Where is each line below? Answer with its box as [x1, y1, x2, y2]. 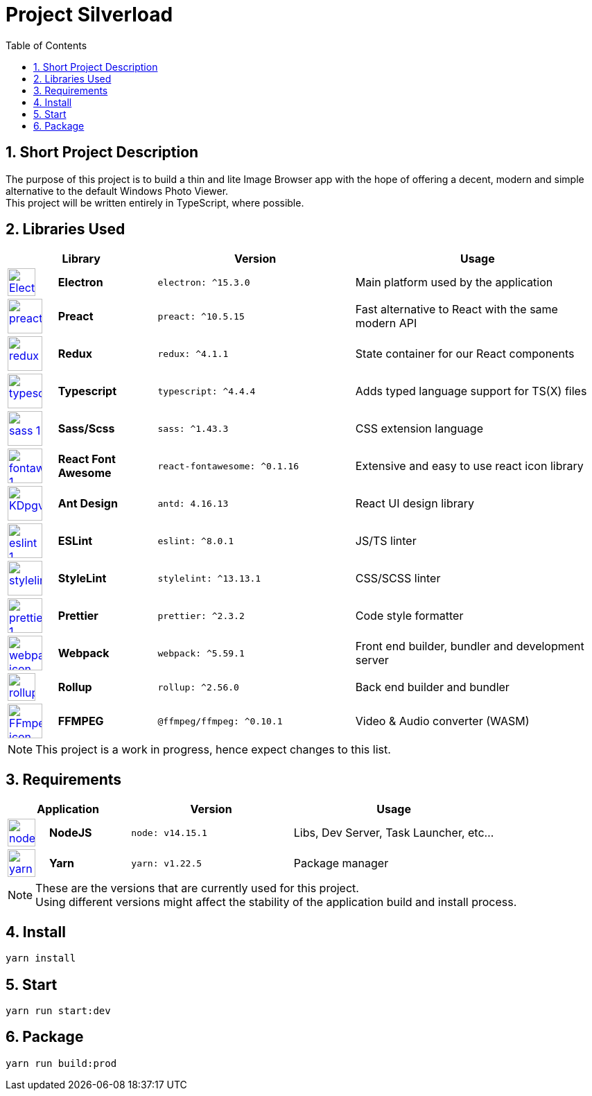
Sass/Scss [58, 421, 115, 436]
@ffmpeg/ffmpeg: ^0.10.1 [157, 715, 283, 727]
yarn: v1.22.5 [131, 858, 202, 869]
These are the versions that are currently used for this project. [35, 881, 359, 896]
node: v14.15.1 [131, 827, 207, 838]
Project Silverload [6, 3, 173, 26]
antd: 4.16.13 [157, 498, 229, 509]
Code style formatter [355, 609, 464, 623]
